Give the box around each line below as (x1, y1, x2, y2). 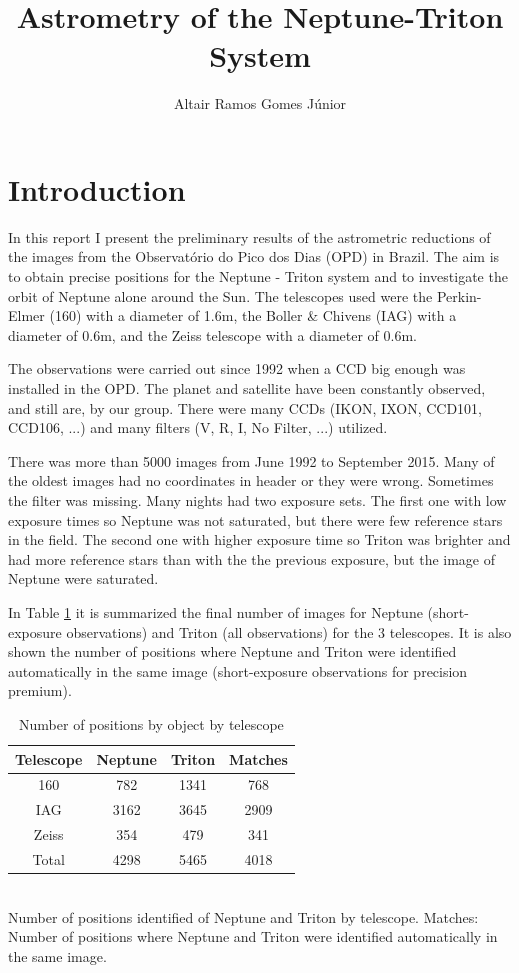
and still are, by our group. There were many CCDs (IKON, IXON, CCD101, (8, 397, 482, 418)
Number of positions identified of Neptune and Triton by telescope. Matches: (8, 906, 479, 927)
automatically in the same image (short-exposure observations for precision (8, 660, 468, 681)
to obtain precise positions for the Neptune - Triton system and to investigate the (8, 266, 508, 287)
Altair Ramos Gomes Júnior (173, 93, 347, 114)
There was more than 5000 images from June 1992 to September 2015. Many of (8, 450, 495, 471)
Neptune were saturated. (8, 568, 159, 589)
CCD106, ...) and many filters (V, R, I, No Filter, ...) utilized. (8, 417, 388, 438)
